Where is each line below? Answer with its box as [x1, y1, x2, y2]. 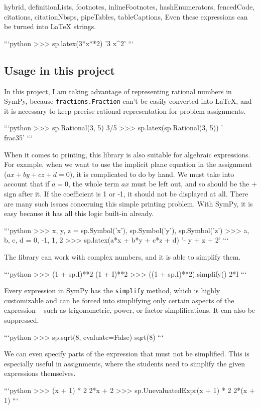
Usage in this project [4, 62, 115, 78]
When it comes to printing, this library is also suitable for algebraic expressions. [4, 149, 250, 159]
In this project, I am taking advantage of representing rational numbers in [4, 86, 232, 96]
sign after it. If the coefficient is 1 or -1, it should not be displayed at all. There [4, 188, 248, 198]
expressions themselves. [4, 368, 76, 378]
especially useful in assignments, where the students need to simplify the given [4, 358, 245, 368]
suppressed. [4, 314, 39, 325]
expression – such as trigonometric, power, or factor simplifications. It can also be [4, 305, 255, 315]
